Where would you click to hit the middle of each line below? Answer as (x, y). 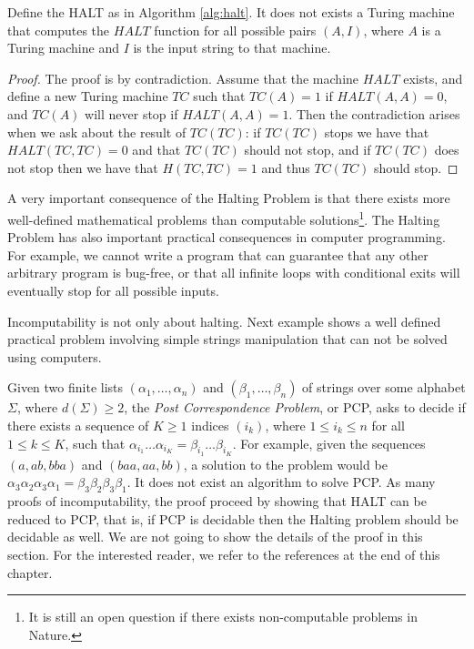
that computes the (59, 30)
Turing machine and (63, 48)
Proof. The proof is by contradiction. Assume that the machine (183, 78)
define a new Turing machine (88, 96)
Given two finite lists (66, 387)
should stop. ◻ (416, 167)
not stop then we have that (83, 167)
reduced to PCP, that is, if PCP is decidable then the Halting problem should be (233, 518)
